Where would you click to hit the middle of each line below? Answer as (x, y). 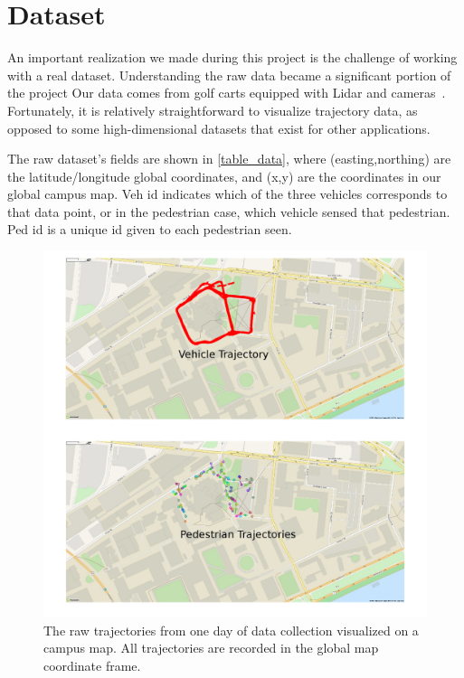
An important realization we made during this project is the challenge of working (232, 57)
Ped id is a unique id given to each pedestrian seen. (150, 229)
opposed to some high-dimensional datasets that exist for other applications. (219, 128)
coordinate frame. (92, 665)
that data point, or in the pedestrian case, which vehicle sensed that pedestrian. (229, 211)
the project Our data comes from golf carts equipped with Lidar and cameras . (227, 93)
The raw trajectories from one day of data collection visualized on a (231, 630)
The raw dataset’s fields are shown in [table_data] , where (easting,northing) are (229, 159)
